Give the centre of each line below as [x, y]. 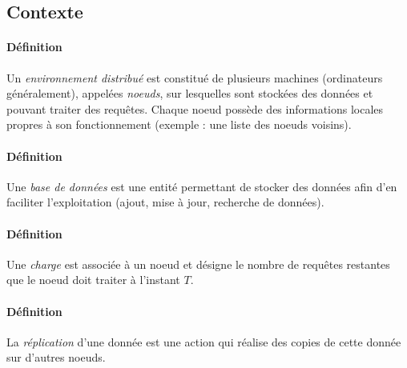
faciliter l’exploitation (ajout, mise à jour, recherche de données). [165, 202]
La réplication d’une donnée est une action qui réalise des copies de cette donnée [204, 341]
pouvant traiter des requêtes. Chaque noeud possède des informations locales [195, 108]
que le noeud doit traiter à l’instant [93, 280]
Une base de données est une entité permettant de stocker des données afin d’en [202, 186]
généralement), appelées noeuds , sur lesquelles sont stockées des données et [190, 93]
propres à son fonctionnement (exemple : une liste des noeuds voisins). [179, 124]
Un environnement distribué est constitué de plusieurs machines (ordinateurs [195, 77]
